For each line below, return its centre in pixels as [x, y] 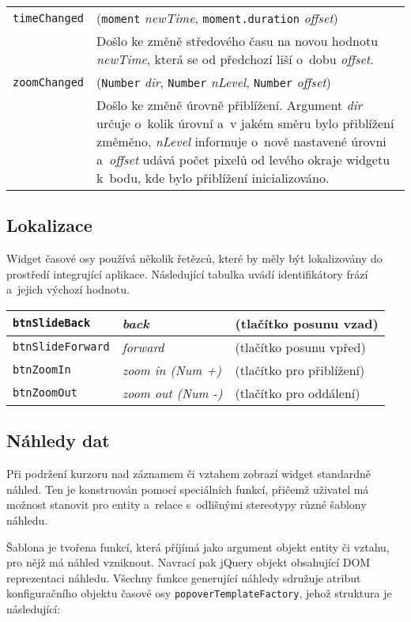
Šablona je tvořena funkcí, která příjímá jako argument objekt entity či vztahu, [198, 546]
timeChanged [49, 18]
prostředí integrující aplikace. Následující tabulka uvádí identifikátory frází [187, 273]
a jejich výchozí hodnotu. [68, 289]
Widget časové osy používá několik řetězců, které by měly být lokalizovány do [194, 258]
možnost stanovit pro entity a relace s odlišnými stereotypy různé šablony [187, 504]
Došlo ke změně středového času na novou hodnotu [238, 41]
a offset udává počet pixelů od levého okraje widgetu [243, 159]
